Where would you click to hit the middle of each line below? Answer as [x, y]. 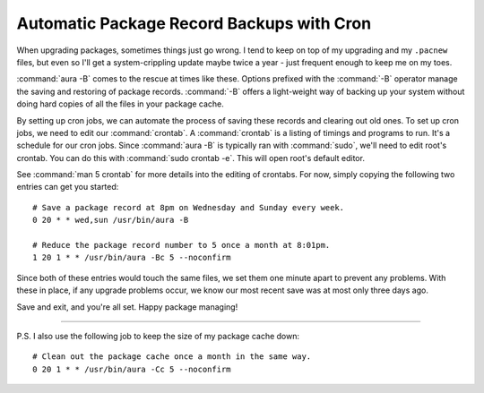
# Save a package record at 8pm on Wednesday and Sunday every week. [189, 207]
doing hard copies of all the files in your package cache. [120, 104]
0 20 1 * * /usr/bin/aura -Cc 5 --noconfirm [132, 369]
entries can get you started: [68, 187]
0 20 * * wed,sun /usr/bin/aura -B [111, 220]
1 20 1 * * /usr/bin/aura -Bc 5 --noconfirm [132, 258]
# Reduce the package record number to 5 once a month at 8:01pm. [181, 245]
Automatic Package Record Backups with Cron [194, 23]
